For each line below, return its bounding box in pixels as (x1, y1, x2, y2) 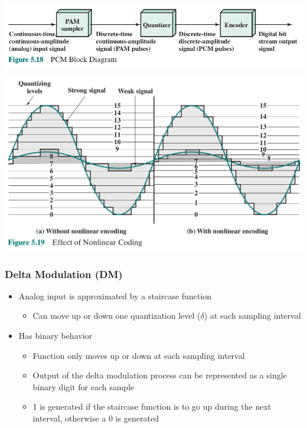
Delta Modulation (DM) (5, 266, 123, 281)
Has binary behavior (18, 329, 93, 342)
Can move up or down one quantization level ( (32, 309, 201, 322)
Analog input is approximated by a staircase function (18, 289, 212, 302)
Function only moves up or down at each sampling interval (32, 349, 245, 361)
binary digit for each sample (32, 380, 135, 393)
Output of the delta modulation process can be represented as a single (32, 369, 287, 381)
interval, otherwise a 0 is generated (32, 412, 159, 424)
